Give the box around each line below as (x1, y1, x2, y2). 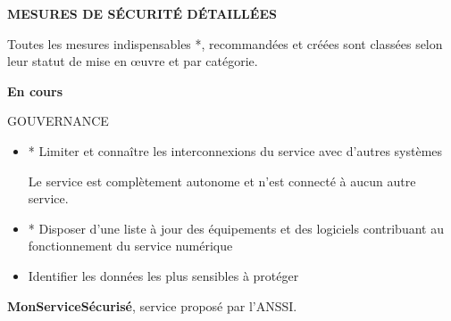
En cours (7, 81, 63, 100)
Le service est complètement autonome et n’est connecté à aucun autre (28, 171, 416, 190)
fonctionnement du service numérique (28, 236, 233, 255)
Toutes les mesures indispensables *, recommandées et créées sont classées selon (7, 34, 443, 53)
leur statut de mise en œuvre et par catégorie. (7, 52, 258, 70)
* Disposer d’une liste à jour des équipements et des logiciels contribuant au (28, 218, 444, 237)
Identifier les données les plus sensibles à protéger (28, 266, 299, 284)
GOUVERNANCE (7, 111, 109, 130)
